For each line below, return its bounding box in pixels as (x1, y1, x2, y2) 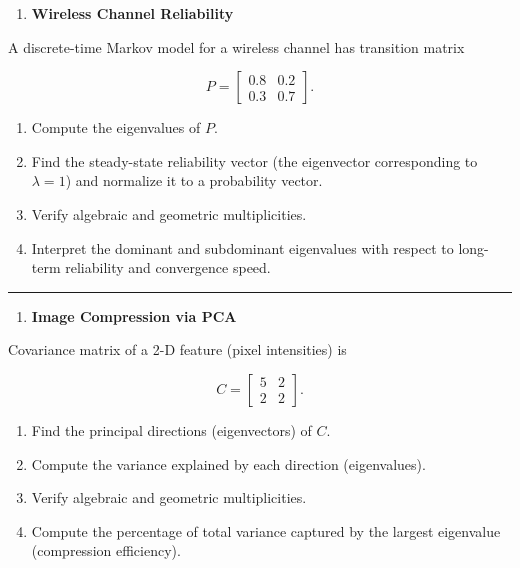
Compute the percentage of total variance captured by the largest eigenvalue (31, 520, 501, 541)
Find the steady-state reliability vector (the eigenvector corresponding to (31, 150, 478, 171)
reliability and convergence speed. (65, 257, 271, 278)
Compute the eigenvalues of (31, 117, 201, 138)
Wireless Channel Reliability (31, 3, 234, 23)
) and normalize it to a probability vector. (65, 170, 323, 191)
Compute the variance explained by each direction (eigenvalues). (31, 453, 426, 474)
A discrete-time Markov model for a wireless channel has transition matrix (8, 36, 465, 57)
